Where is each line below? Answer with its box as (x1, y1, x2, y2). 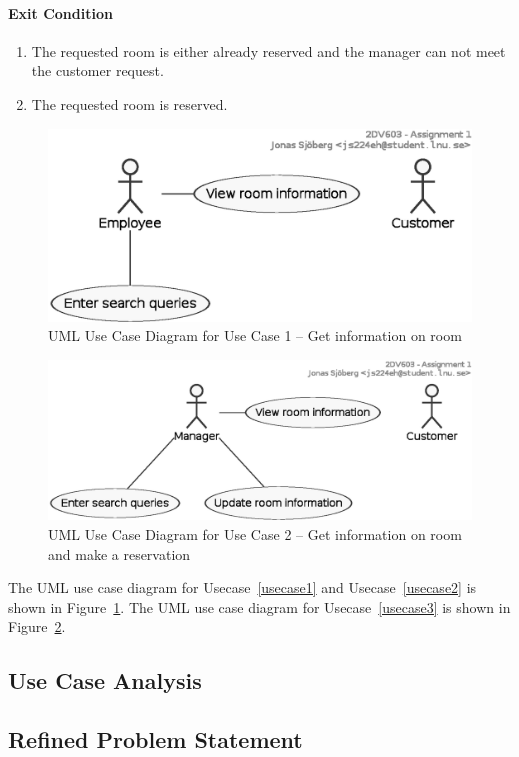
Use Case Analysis (8, 665, 202, 696)
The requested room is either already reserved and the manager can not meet (31, 40, 506, 61)
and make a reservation (48, 543, 191, 564)
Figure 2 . (8, 616, 66, 637)
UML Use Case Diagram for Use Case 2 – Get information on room (48, 523, 462, 544)
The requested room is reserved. (31, 93, 228, 114)
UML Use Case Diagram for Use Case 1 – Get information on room (48, 325, 462, 346)
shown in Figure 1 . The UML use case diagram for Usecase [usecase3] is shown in (8, 596, 511, 617)
